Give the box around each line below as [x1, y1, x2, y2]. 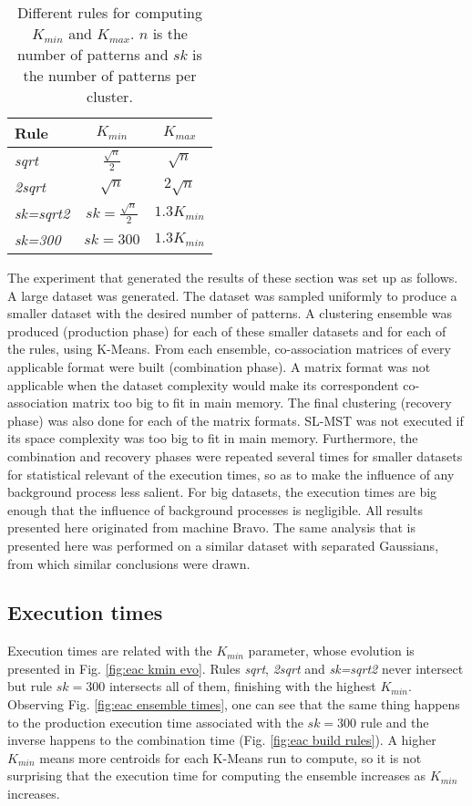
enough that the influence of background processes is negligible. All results [7, 500, 423, 519]
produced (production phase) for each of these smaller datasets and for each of [7, 321, 446, 340]
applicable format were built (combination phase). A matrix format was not [7, 356, 431, 376]
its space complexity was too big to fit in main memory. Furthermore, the [7, 429, 418, 448]
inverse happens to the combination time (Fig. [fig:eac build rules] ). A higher [7, 730, 436, 749]
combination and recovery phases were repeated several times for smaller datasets [7, 446, 463, 465]
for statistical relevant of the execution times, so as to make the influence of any [7, 464, 455, 483]
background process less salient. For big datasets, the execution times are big [7, 482, 437, 501]
